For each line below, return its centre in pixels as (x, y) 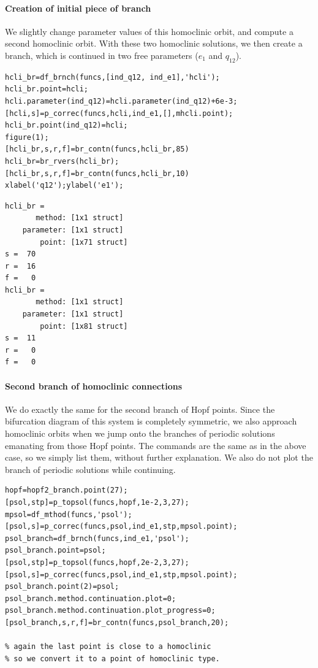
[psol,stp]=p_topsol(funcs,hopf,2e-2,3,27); (97, 562)
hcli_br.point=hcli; (47, 89)
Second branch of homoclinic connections (94, 386)
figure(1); (27, 137)
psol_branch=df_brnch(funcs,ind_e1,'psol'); (97, 538)
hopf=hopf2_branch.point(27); (66, 490)
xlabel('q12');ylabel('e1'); (64, 186)
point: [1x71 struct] (84, 242)
